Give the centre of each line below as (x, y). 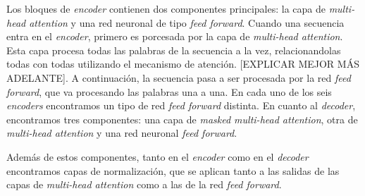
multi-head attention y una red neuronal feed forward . (122, 133)
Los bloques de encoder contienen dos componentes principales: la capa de (166, 8)
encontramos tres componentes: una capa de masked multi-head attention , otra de (182, 119)
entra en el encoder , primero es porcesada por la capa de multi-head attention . (175, 36)
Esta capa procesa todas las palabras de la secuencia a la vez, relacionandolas (174, 50)
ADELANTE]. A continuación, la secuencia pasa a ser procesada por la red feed (179, 77)
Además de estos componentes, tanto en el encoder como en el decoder (157, 156)
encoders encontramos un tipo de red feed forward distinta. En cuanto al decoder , (181, 105)
